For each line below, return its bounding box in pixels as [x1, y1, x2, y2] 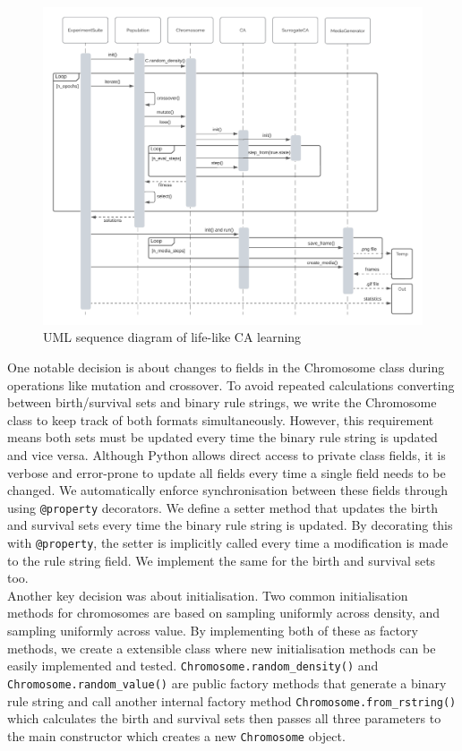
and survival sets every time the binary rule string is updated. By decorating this [7, 516, 453, 534]
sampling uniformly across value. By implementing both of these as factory [7, 621, 418, 640]
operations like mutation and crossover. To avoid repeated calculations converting [7, 375, 455, 394]
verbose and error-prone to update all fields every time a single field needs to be [7, 463, 446, 482]
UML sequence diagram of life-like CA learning [43, 328, 302, 346]
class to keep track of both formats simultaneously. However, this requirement [7, 410, 434, 429]
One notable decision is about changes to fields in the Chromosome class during [7, 358, 445, 377]
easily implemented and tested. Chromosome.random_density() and [7, 656, 379, 675]
